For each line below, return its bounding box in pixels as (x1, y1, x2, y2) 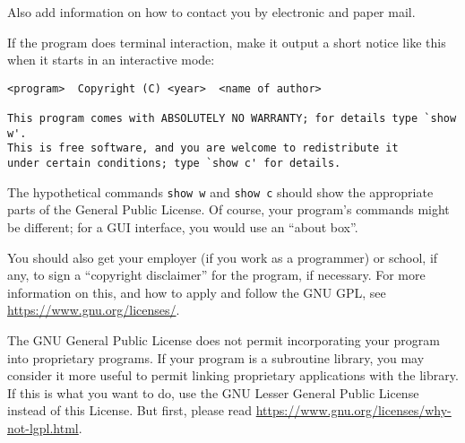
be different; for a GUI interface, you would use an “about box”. (7, 217, 358, 236)
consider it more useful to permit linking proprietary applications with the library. (7, 366, 459, 385)
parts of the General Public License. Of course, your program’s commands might (7, 200, 450, 219)
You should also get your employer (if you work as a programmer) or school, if (7, 248, 438, 266)
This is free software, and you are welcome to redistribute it (7, 142, 399, 155)
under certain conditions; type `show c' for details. (7, 157, 341, 170)
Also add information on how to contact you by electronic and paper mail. (7, 3, 416, 21)
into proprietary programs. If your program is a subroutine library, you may (7, 348, 425, 367)
